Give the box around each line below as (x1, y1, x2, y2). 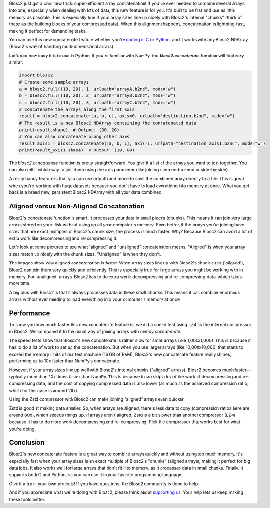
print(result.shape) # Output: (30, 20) (19, 127, 120, 132)
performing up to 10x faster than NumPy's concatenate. (9, 358, 121, 364)
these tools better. (9, 496, 46, 502)
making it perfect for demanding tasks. (9, 28, 87, 34)
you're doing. (9, 426, 36, 432)
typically (9, 374, 26, 379)
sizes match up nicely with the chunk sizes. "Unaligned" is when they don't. (9, 251, 161, 257)
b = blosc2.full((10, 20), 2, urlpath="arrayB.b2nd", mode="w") (19, 93, 176, 98)
